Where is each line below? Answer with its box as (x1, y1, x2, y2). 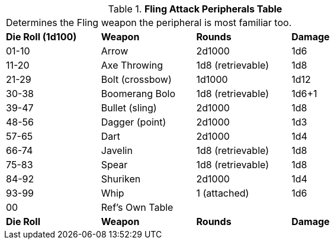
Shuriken (101, 173, 141, 185)
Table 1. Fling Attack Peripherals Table (108, 3, 282, 15)
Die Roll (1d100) (6, 31, 77, 43)
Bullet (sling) (101, 102, 157, 114)
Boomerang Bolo (101, 88, 176, 99)
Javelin (101, 145, 133, 156)
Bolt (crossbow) (101, 73, 172, 85)
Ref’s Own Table (101, 201, 174, 213)
